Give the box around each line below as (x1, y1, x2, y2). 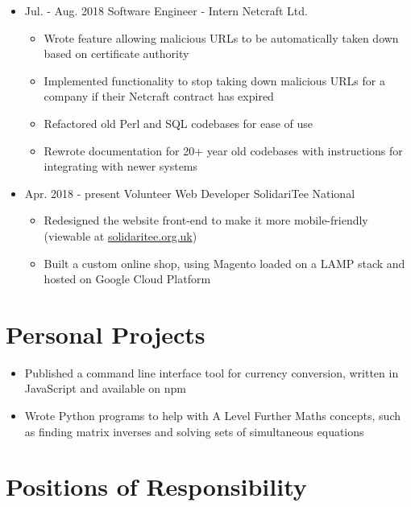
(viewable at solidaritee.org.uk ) (44, 227, 197, 244)
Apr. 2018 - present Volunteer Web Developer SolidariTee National (24, 184, 355, 201)
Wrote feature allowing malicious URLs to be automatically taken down (44, 29, 399, 46)
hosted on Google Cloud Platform (44, 270, 211, 287)
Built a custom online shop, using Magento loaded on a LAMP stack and (44, 254, 405, 271)
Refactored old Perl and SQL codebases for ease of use (44, 114, 313, 131)
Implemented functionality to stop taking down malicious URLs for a (44, 72, 385, 89)
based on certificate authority (44, 45, 189, 62)
